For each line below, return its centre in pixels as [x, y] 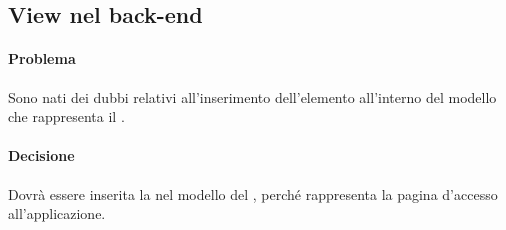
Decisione [41, 155]
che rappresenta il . [66, 116]
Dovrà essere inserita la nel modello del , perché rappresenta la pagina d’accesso [253, 193]
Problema [42, 58]
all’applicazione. [57, 213]
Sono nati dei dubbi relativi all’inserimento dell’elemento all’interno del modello [252, 96]
